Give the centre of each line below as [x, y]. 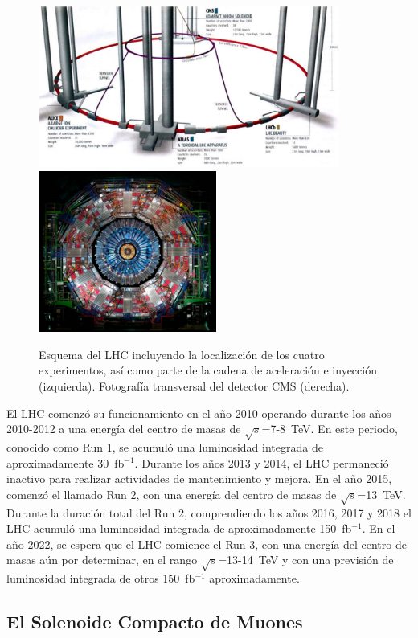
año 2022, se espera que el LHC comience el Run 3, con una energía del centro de [207, 544]
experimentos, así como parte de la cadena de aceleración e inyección [208, 370]
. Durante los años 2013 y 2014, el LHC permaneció [262, 462]
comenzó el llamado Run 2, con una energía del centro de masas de [172, 494]
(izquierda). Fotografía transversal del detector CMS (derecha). [194, 386]
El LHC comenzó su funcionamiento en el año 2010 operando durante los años [199, 413]
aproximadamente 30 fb [66, 462]
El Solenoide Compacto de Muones [155, 622]
